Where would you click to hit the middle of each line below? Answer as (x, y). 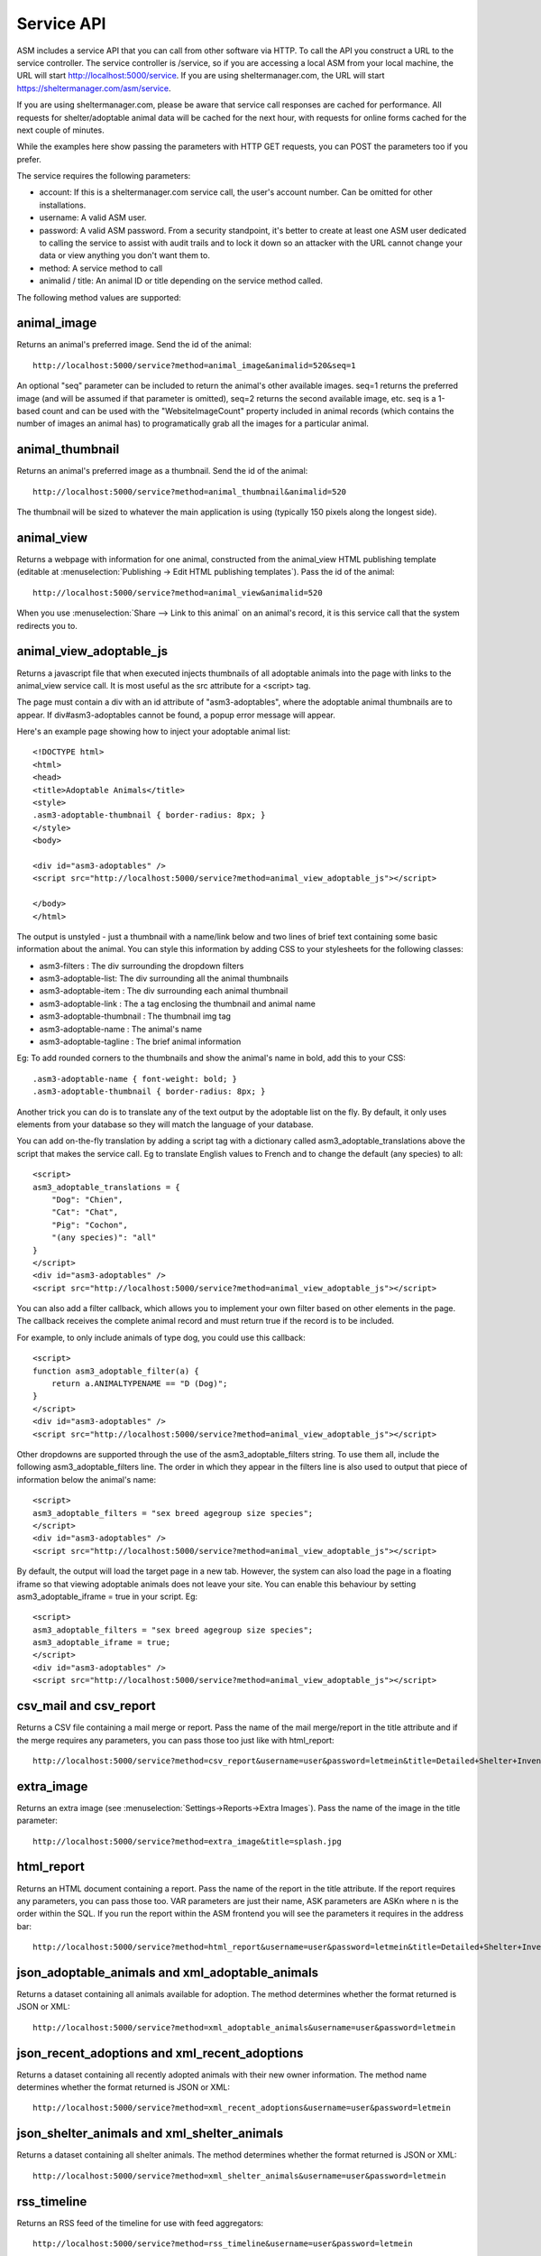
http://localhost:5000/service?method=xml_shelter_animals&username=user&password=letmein (239, 2176)
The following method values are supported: (99, 297)
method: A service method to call (101, 268)
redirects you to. (47, 625)
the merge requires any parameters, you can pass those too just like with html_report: (175, 1740)
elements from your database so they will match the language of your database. (165, 1124)
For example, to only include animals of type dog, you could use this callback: (161, 1337)
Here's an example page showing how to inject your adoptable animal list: (154, 732)
